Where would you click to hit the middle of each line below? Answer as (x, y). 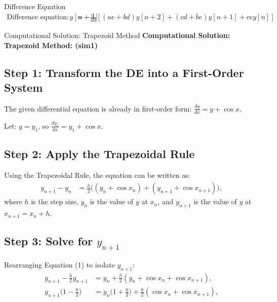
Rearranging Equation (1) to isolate (60, 264)
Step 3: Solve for (48, 241)
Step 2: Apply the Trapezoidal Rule (100, 154)
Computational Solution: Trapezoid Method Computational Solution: (117, 35)
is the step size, (55, 201)
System (24, 87)
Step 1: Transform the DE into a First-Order (124, 72)
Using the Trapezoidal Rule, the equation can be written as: (97, 175)
